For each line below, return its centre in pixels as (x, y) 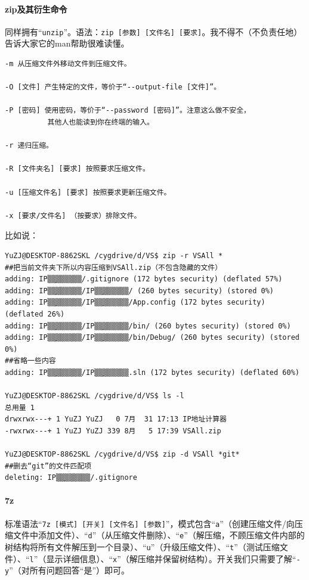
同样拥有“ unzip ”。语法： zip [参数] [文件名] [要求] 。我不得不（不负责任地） (154, 31)
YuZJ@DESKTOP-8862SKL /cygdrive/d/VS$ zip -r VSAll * (114, 255)
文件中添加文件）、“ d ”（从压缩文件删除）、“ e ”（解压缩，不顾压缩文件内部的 (159, 535)
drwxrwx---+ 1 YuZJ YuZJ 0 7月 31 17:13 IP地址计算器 (116, 419)
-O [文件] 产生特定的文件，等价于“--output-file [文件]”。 (113, 87)
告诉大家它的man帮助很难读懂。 (67, 43)
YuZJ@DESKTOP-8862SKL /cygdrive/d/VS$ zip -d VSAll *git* (122, 455)
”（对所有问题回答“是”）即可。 (69, 570)
